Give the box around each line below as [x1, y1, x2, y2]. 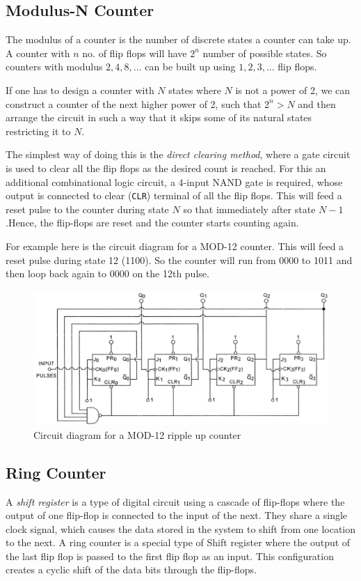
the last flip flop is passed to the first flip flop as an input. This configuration [6, 548, 334, 563]
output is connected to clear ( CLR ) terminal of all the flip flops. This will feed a [6, 188, 342, 203]
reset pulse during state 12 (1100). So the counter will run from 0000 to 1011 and [6, 252, 353, 267]
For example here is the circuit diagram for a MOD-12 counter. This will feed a [6, 238, 344, 253]
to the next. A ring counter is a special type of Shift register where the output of [6, 535, 351, 550]
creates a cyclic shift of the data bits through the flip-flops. [6, 562, 257, 577]
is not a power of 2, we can [235, 82, 351, 97]
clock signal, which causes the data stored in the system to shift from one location [6, 521, 356, 536]
